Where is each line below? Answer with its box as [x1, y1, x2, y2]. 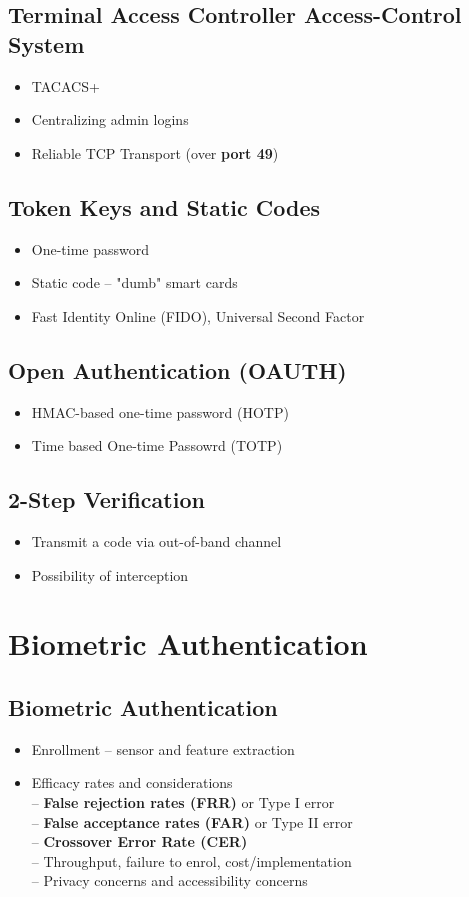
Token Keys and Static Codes [8, 191, 321, 222]
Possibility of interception [31, 564, 189, 585]
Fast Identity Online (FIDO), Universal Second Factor [31, 305, 365, 326]
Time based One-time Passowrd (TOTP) [31, 435, 283, 456]
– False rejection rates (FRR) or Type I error [31, 791, 335, 812]
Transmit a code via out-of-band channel [31, 530, 282, 551]
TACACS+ [31, 75, 100, 96]
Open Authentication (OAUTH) [8, 354, 347, 385]
